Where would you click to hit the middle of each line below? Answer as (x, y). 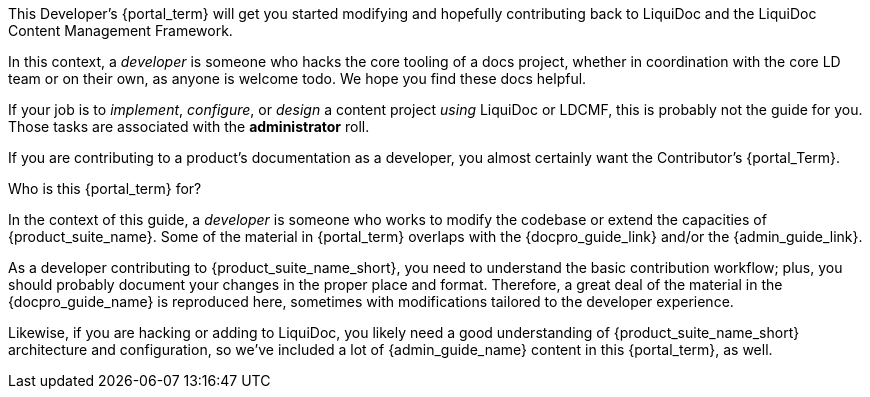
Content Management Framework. (120, 30)
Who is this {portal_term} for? (105, 188)
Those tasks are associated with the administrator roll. (189, 126)
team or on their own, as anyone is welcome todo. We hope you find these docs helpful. (297, 78)
